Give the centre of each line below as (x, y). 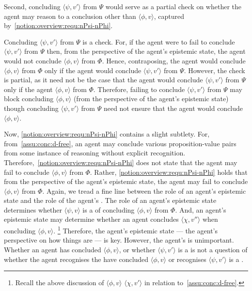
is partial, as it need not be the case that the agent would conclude (103, 80)
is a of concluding (109, 209)
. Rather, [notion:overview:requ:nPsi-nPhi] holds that (169, 172)
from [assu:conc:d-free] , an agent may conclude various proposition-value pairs (120, 143)
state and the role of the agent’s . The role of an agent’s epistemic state (110, 200)
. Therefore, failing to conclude (139, 89)
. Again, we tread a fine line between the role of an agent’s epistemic (144, 191)
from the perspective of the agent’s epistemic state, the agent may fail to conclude (126, 181)
